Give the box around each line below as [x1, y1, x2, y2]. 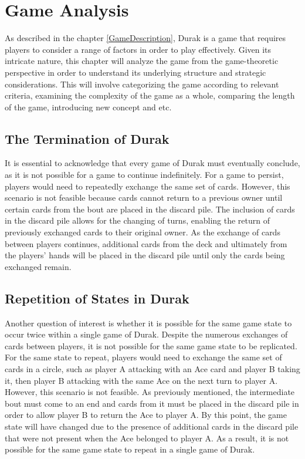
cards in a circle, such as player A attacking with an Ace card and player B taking [5, 363, 300, 374]
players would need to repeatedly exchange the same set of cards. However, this [5, 180, 290, 192]
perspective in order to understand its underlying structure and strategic [5, 66, 266, 78]
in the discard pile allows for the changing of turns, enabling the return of [5, 214, 270, 227]
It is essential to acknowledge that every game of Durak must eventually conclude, [5, 157, 300, 169]
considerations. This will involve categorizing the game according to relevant [5, 77, 279, 90]
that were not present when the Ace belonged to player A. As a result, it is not [5, 431, 289, 444]
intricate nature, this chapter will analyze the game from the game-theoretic [5, 55, 279, 67]
